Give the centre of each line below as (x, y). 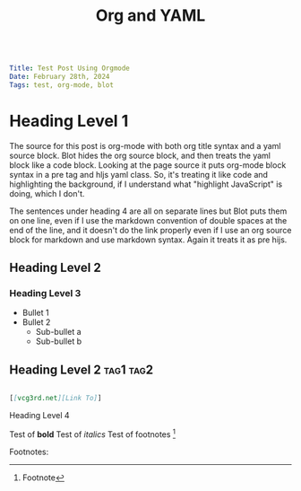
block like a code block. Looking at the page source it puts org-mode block (148, 165)
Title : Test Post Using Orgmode (69, 68)
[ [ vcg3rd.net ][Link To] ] (56, 399)
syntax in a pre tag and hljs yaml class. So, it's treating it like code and (139, 174)
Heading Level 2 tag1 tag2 (82, 369)
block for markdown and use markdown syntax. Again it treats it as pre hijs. (148, 240)
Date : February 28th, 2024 (60, 77)
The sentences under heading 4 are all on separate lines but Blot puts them (148, 211)
